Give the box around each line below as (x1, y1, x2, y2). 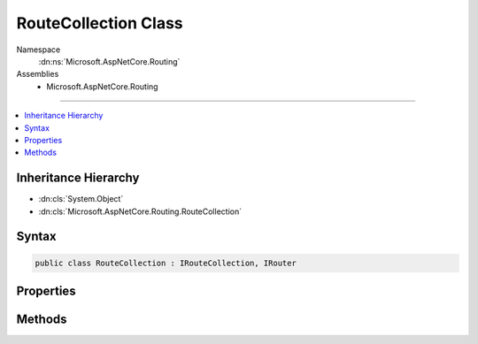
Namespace (16, 44, 61, 55)
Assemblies (16, 69, 59, 80)
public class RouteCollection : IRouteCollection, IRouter (35, 257, 297, 268)
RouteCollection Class (16, 13, 183, 33)
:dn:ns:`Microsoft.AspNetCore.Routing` (38, 56, 181, 66)
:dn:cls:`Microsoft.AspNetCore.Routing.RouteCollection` (38, 206, 243, 217)
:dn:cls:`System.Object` (38, 194, 124, 204)
